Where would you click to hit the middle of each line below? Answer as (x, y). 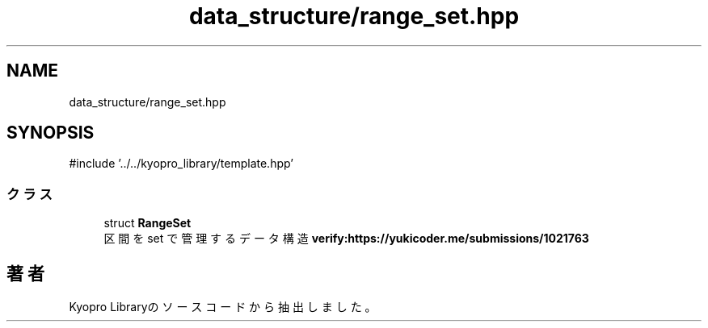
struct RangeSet (147, 223)
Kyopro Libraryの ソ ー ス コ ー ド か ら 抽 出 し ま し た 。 (223, 307)
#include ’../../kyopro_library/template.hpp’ (181, 164)
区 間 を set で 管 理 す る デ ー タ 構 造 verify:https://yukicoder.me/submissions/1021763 (346, 239)
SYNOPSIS (51, 133)
